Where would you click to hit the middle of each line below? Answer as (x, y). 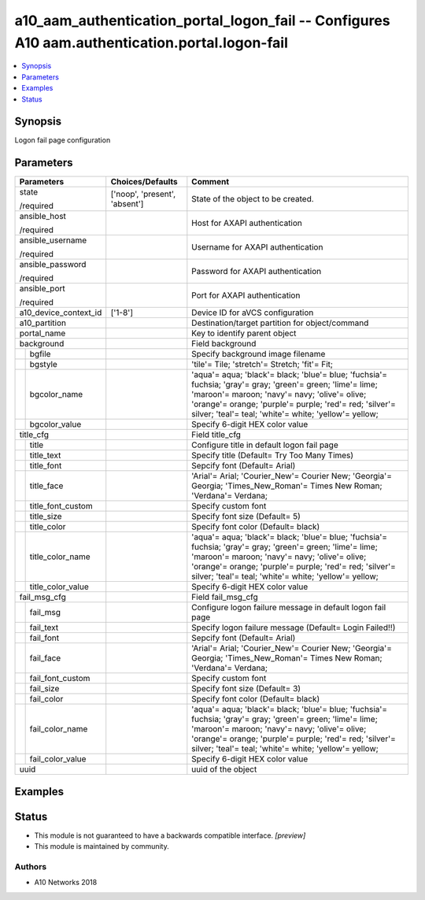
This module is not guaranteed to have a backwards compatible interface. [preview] (170, 835)
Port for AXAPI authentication (246, 295)
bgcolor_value (55, 424)
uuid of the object (224, 769)
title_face (46, 486)
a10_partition (43, 323)
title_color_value (59, 587)
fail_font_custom (60, 679)
